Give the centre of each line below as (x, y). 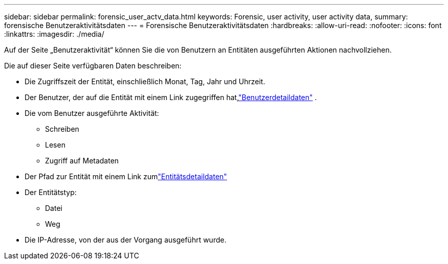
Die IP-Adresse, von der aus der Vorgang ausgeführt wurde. (126, 240)
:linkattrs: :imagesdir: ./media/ (54, 34)
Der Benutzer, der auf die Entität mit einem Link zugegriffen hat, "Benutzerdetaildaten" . (171, 97)
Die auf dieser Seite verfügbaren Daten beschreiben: (93, 66)
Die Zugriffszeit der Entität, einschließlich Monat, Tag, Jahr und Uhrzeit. (145, 81)
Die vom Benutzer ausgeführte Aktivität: (92, 113)
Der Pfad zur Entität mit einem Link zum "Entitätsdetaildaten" (126, 176)
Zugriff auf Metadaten (82, 161)
